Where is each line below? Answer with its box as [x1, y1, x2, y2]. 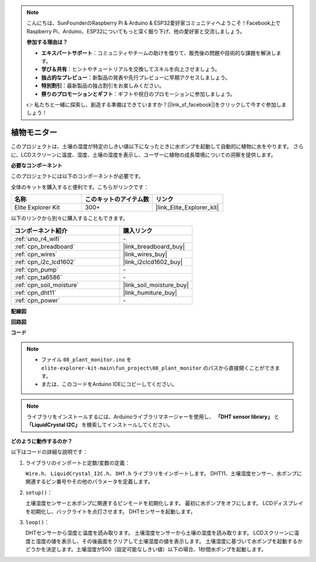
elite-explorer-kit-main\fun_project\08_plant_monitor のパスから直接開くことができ [41, 364, 275, 372]
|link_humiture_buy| [123, 288, 177, 297]
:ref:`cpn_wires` [14, 250, 58, 258]
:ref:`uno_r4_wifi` [14, 234, 61, 243]
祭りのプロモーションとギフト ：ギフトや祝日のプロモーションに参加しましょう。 [41, 90, 236, 97]
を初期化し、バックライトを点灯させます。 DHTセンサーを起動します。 [25, 507, 196, 515]
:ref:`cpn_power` [14, 296, 60, 304]
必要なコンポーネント [11, 162, 63, 169]
